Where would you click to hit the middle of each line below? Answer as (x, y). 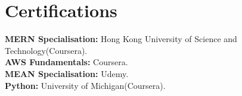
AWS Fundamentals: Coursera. (66, 62)
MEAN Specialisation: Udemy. (67, 73)
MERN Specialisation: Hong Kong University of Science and (121, 39)
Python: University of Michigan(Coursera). (85, 85)
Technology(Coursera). (46, 50)
